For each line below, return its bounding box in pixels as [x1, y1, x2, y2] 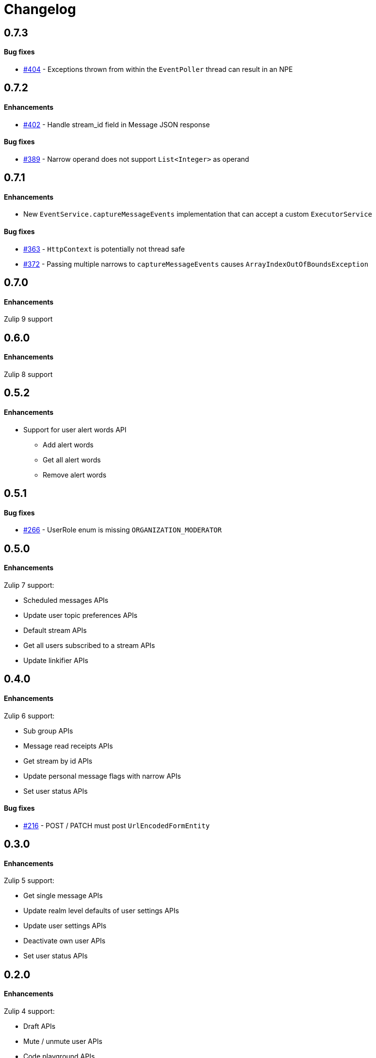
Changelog [4, 1, 76, 17]
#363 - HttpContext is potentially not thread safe [23, 244, 185, 253]
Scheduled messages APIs [23, 596, 109, 604]
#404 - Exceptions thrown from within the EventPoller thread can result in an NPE [23, 65, 293, 73]
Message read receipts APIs [23, 741, 113, 750]
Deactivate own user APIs [23, 937, 106, 945]
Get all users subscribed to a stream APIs [23, 641, 155, 649]
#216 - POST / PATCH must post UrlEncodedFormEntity [23, 821, 210, 830]
